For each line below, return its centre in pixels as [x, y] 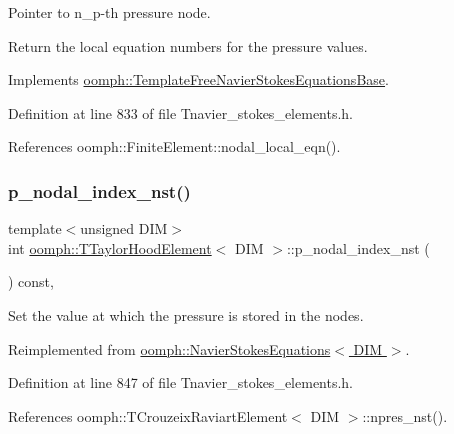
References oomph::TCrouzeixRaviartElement [148, 415]
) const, [31, 281]
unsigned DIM [124, 228]
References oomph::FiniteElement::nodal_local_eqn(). [174, 146]
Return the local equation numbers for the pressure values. [188, 45]
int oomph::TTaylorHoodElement [110, 247]
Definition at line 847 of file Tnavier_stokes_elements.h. [181, 382]
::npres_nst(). [405, 415]
